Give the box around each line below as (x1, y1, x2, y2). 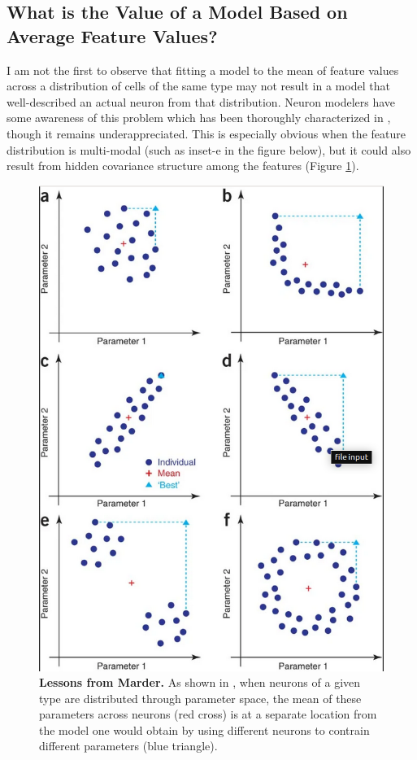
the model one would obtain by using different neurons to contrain (39, 721, 370, 738)
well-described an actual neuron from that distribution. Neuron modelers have (7, 93, 396, 110)
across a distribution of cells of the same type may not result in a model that (7, 77, 390, 94)
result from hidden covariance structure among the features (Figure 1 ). (7, 157, 359, 174)
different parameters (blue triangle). (39, 737, 218, 754)
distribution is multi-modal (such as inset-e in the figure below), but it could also (7, 141, 411, 158)
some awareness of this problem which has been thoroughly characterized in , (7, 109, 391, 126)
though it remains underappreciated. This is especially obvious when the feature (7, 124, 406, 142)
